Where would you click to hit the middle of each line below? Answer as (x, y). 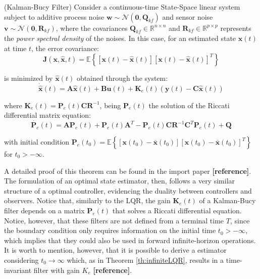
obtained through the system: (122, 78)
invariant (18, 270)
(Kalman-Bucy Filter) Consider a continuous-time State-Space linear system (122, 7)
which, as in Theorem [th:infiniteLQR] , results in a (145, 260)
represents (236, 28)
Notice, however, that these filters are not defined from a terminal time (114, 220)
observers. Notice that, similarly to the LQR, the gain (87, 200)
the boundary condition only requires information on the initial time (110, 230)
